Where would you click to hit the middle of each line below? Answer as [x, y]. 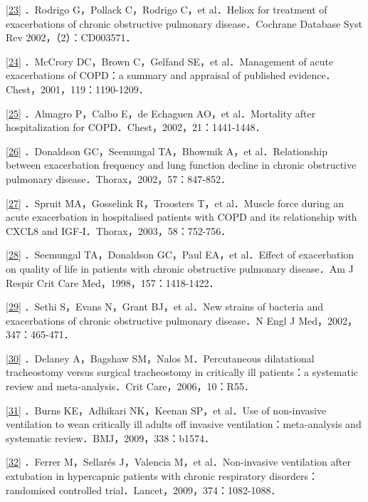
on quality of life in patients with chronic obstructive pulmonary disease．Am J [180, 268]
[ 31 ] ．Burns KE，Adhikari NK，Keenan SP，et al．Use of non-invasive [166, 410]
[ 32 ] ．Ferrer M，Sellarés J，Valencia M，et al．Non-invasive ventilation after [178, 462]
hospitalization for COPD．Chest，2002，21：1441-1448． [136, 127]
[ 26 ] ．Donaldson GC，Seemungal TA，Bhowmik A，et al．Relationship [167, 151]
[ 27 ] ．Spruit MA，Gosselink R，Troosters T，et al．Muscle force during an [175, 203]
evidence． [312, 75]
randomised [31, 490]
